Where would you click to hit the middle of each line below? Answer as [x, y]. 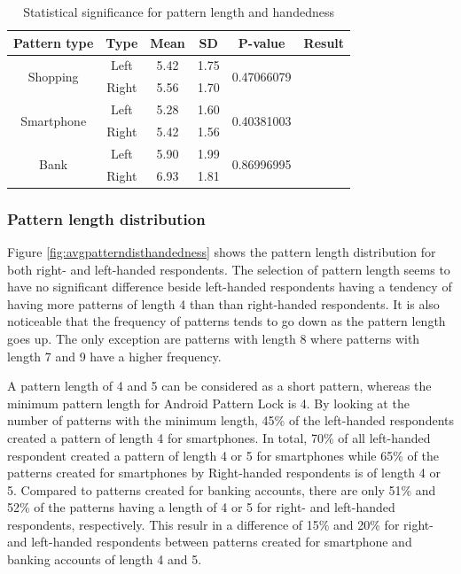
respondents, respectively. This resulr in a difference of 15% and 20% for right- [220, 524]
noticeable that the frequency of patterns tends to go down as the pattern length [227, 321]
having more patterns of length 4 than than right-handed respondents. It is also [223, 303]
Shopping [53, 76]
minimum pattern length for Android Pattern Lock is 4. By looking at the [208, 403]
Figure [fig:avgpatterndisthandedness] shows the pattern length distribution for [222, 251]
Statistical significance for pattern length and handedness [179, 12]
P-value [262, 42]
